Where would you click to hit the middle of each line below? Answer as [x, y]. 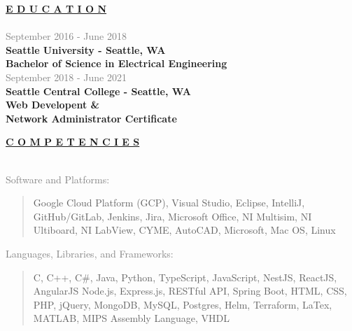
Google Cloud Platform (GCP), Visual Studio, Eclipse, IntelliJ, [169, 203]
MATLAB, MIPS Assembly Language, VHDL [131, 318]
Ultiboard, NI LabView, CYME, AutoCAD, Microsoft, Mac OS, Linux [184, 230]
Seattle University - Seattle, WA [86, 49]
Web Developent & [53, 105]
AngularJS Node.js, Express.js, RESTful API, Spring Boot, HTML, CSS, [190, 291]
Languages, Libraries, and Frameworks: [90, 253]
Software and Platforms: [58, 179]
